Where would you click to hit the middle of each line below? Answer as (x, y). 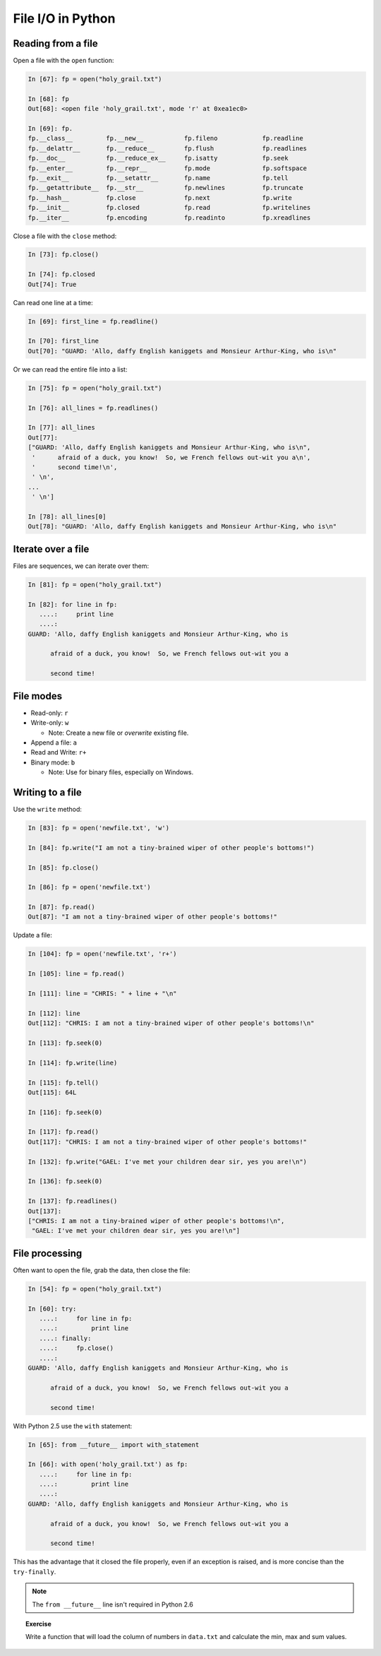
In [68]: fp (49, 99)
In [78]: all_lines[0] (67, 516)
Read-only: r (49, 713)
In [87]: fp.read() (61, 907)
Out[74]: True (52, 284)
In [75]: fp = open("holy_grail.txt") (95, 388)
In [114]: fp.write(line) (73, 1063)
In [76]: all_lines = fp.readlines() (93, 408)
